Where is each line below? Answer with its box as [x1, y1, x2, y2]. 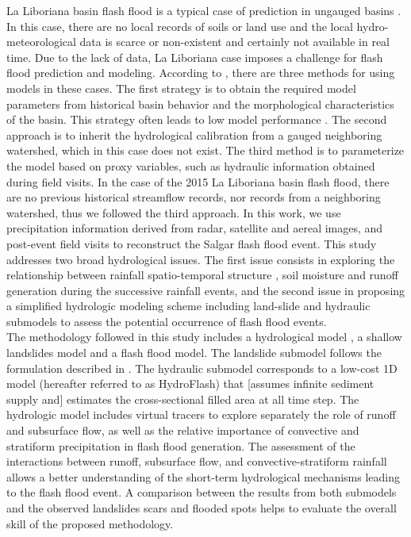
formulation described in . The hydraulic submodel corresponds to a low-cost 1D [6, 359, 398, 376]
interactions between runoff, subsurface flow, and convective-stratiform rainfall [6, 453, 387, 470]
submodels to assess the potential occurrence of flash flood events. [6, 313, 327, 329]
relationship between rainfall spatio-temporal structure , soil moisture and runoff [6, 267, 398, 283]
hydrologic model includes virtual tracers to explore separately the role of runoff [6, 406, 396, 423]
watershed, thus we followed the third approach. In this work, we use [6, 204, 341, 221]
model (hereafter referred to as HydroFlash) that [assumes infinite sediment [6, 375, 375, 392]
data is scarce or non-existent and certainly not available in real [79, 33, 390, 50]
